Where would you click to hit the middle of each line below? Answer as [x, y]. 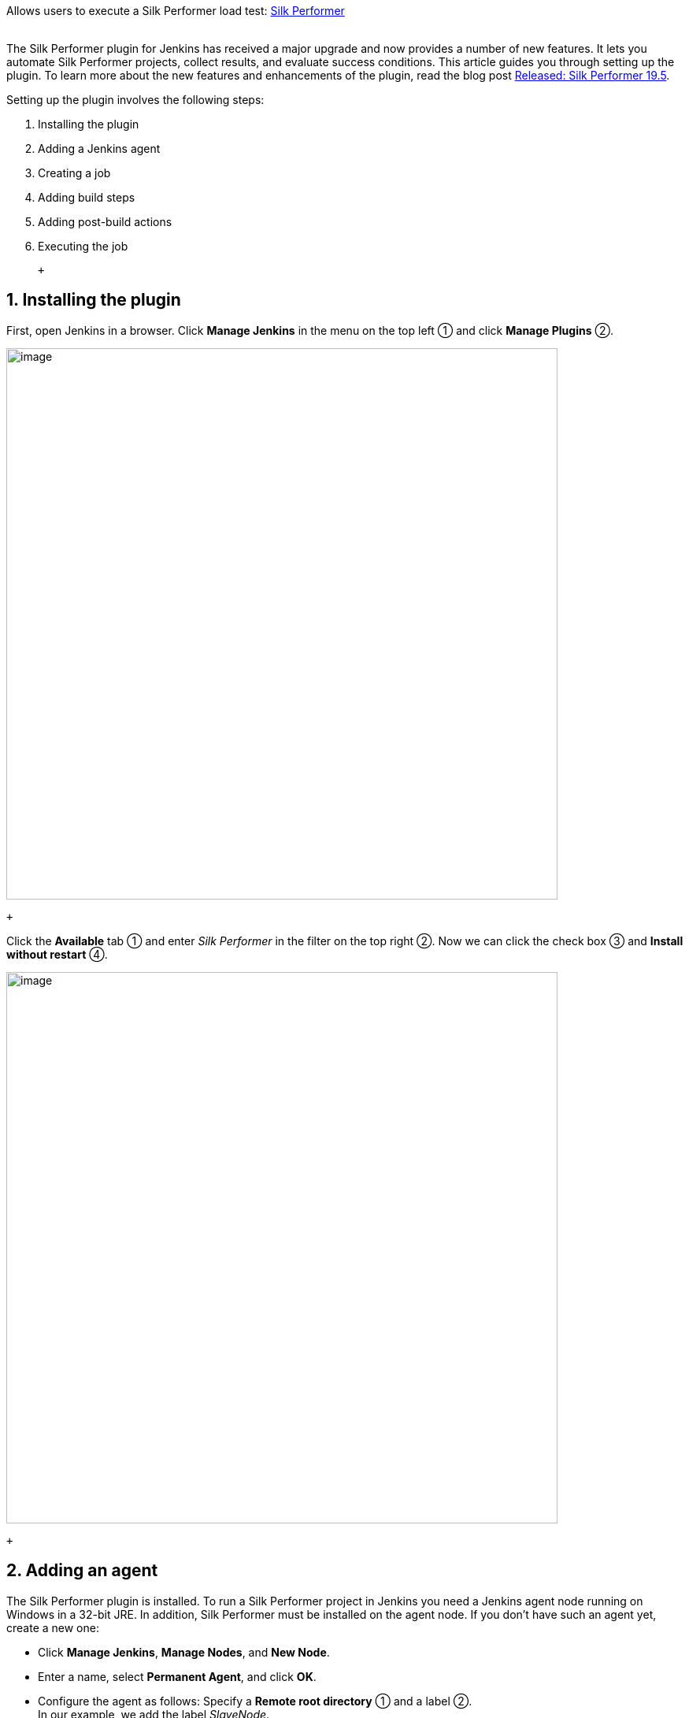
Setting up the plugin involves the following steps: [135, 100]
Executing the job [83, 246]
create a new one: [53, 1627]
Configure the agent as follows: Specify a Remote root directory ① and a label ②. [255, 1701]
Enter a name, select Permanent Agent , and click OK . [177, 1676]
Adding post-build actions [105, 222]
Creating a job [74, 173]
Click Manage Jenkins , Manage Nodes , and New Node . [184, 1652]
